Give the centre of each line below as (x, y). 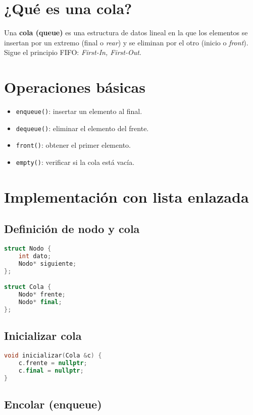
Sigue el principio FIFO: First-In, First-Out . (73, 52)
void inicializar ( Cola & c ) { (53, 356)
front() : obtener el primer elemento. (73, 145)
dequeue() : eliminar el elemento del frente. (82, 128)
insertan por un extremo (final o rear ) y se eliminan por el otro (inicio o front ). (126, 42)
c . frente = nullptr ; (53, 363)
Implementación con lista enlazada (126, 196)
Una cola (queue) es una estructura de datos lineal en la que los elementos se (126, 33)
